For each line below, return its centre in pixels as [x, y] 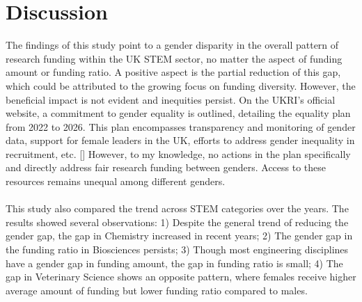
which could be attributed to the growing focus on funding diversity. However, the [181, 85]
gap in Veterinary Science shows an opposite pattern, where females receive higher [181, 277]
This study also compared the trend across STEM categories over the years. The [177, 208]
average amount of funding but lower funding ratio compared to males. [157, 290]
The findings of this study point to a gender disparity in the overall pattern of [172, 45]
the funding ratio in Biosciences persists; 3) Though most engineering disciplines [177, 249]
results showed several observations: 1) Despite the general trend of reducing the [177, 222]
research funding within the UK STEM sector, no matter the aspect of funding [174, 58]
